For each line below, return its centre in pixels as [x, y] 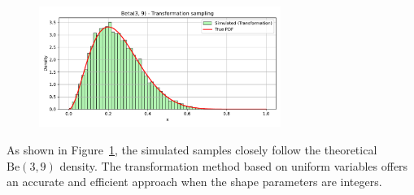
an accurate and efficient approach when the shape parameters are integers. [194, 182]
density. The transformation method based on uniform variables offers [234, 165]
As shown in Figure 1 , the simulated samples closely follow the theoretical [192, 149]
